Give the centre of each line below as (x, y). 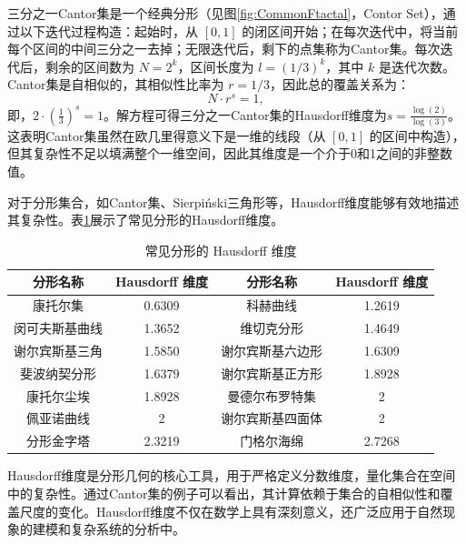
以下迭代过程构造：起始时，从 (109, 30)
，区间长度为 (216, 66)
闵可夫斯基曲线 (58, 328)
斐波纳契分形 (58, 373)
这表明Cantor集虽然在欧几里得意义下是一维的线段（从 (167, 135)
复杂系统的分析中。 (128, 529)
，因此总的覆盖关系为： (340, 84)
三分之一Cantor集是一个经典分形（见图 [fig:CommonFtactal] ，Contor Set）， (225, 13)
